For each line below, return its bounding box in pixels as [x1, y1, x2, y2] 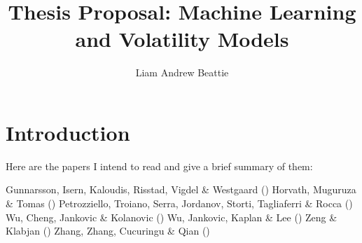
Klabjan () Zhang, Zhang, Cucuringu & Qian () [6, 223, 210, 238]
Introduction [6, 118, 130, 146]
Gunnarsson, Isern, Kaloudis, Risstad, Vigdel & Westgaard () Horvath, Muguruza [6, 182, 356, 197]
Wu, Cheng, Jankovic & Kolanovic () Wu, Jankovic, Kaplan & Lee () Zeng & [6, 209, 337, 224]
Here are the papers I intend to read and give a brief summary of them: [6, 158, 313, 173]
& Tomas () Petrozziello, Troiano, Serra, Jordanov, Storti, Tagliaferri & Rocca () [6, 196, 353, 211]
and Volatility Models [75, 25, 289, 53]
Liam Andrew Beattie [135, 65, 229, 80]
